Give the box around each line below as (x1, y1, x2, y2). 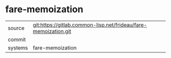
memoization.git (33, 27, 71, 35)
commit (8, 36, 26, 43)
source (8, 24, 24, 32)
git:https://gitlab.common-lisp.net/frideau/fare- (33, 21, 148, 28)
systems (8, 44, 28, 51)
